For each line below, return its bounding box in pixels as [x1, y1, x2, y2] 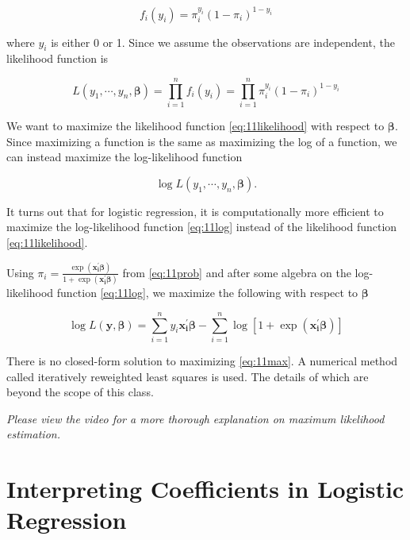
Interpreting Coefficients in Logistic [6, 472, 404, 505]
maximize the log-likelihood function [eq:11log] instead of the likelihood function [6, 218, 397, 235]
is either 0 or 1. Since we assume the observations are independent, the [51, 33, 395, 50]
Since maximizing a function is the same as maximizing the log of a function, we [6, 133, 397, 149]
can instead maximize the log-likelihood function [6, 148, 243, 165]
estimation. [6, 426, 60, 442]
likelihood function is [6, 50, 109, 67]
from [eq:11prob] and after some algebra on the [122, 264, 351, 280]
